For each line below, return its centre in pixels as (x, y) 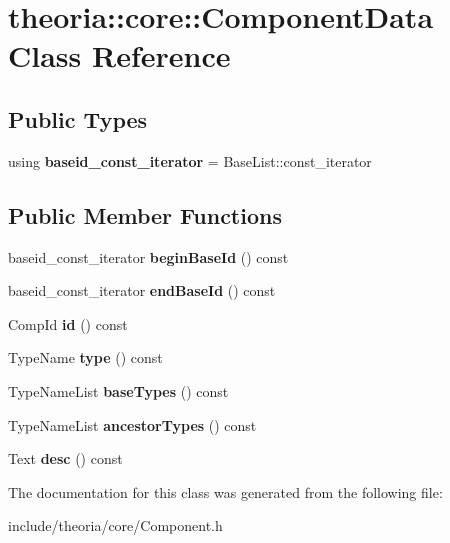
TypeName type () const (85, 357)
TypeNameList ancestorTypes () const (132, 424)
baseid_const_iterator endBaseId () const (142, 290)
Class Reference (119, 55)
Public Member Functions (145, 214)
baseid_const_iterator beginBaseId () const (148, 256)
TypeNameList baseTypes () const (118, 390)
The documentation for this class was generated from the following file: (225, 491)
